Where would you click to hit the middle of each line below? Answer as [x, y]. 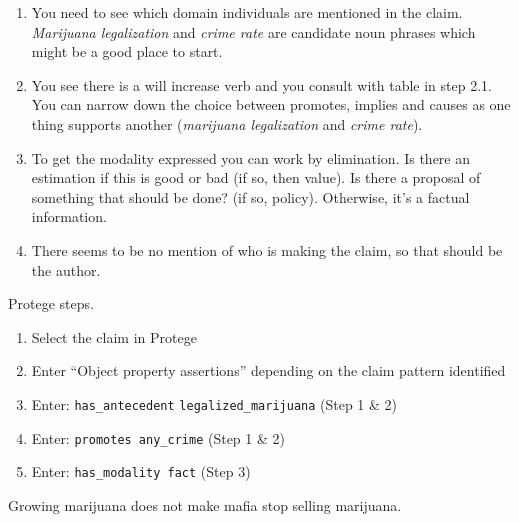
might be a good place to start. [127, 51]
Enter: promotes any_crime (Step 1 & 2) [158, 437]
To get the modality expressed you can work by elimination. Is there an [251, 157]
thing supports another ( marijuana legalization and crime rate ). [227, 123]
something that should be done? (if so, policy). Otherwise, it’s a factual [250, 196]
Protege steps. [51, 303]
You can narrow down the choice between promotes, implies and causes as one [271, 104]
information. [69, 216]
